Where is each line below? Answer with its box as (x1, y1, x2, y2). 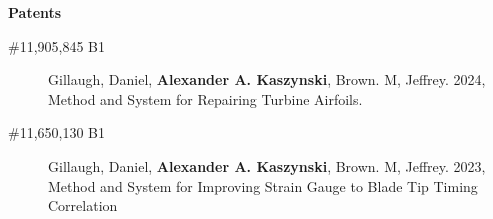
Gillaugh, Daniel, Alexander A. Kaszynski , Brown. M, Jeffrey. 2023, (48, 155, 486, 176)
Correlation (48, 195, 118, 216)
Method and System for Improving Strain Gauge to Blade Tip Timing (48, 175, 478, 196)
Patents (8, 2, 62, 22)
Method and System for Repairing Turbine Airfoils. (48, 88, 363, 109)
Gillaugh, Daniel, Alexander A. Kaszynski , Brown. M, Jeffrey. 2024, (48, 69, 486, 90)
